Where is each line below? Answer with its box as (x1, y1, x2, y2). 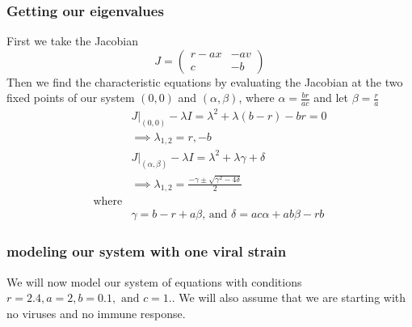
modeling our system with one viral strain (6, 241, 287, 261)
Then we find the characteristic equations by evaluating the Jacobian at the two (6, 73, 403, 90)
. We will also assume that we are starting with (171, 289, 406, 306)
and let (313, 89, 348, 106)
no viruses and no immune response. (6, 304, 186, 321)
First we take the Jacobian (6, 32, 139, 49)
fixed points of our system (6, 89, 135, 106)
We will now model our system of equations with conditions (6, 273, 302, 290)
